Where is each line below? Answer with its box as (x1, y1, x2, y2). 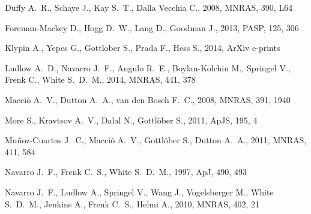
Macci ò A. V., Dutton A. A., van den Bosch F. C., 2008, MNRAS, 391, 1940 (5, 93, 291, 106)
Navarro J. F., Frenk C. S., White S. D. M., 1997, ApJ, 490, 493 (5, 165, 247, 178)
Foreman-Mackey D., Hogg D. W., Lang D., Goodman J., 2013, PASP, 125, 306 (5, 21, 299, 34)
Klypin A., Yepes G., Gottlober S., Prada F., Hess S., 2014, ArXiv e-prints (5, 41, 280, 54)
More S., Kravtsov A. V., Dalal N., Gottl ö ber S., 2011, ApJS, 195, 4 (5, 113, 258, 126)
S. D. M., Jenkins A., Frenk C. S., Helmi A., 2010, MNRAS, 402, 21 (5, 197, 260, 210)
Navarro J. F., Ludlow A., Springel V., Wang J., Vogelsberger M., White (5, 185, 274, 198)
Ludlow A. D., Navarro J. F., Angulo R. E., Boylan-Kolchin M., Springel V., (5, 61, 291, 74)
